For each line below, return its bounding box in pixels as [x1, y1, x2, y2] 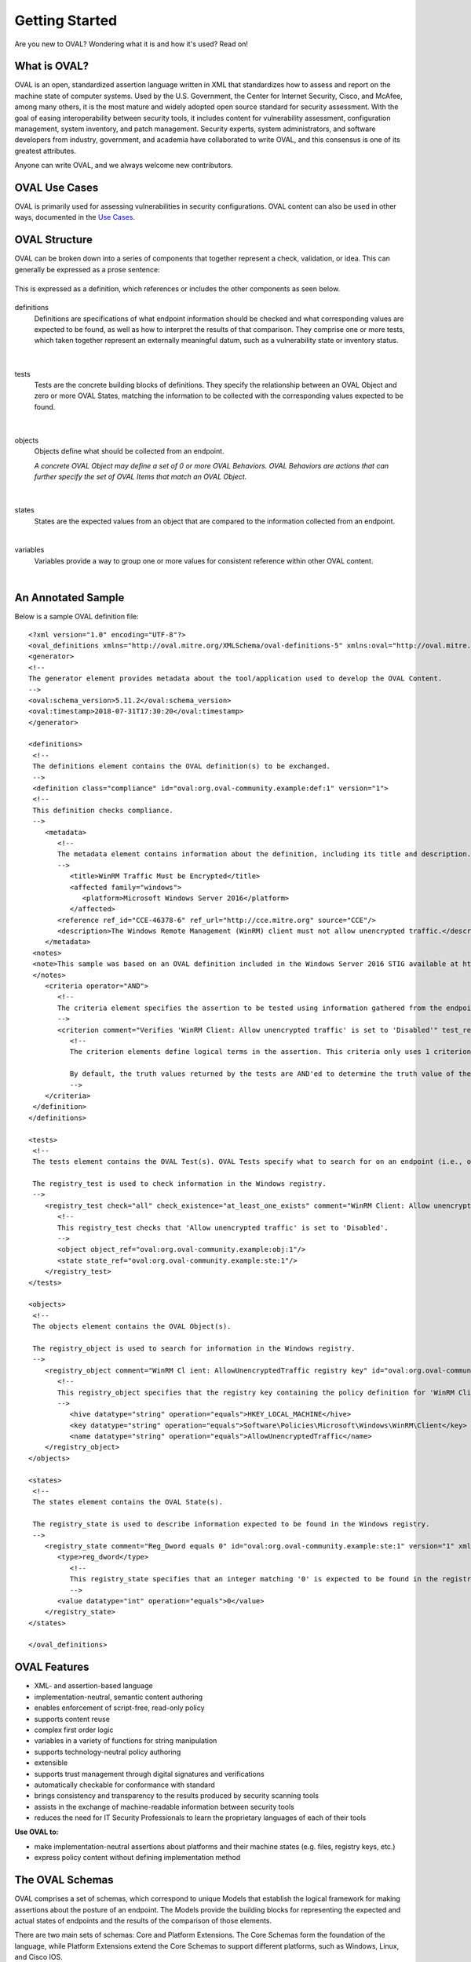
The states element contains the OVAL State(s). [32, 1497, 224, 1507]
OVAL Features [14, 1661, 89, 1674]
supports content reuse [34, 1714, 110, 1723]
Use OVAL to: [14, 1827, 59, 1836]
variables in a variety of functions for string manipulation [34, 1736, 217, 1745]
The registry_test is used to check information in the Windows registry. [32, 1180, 327, 1188]
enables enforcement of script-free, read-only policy [34, 1703, 205, 1712]
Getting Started [14, 12, 118, 29]
